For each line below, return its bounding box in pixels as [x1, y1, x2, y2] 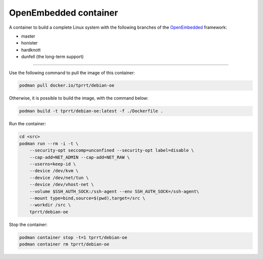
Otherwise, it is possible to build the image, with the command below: [9, 95, 149, 101]
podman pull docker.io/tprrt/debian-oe [19, 83, 114, 88]
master [21, 33, 36, 39]
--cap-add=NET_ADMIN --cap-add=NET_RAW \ [29, 154, 130, 160]
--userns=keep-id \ [29, 161, 76, 167]
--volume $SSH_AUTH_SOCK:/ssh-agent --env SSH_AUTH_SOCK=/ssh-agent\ [29, 188, 199, 194]
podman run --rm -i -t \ [19, 140, 79, 146]
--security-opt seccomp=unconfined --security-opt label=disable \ [29, 148, 194, 153]
